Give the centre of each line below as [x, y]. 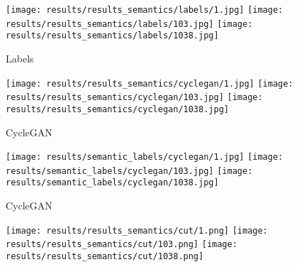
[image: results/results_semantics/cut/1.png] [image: [137, 230]
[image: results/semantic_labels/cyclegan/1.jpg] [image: [145, 157]
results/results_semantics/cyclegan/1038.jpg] [117, 109]
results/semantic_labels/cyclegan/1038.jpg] [112, 183]
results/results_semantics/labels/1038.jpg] [112, 36]
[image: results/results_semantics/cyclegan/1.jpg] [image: [150, 83]
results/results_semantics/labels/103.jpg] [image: [129, 24]
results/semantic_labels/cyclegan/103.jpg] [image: [129, 171]
